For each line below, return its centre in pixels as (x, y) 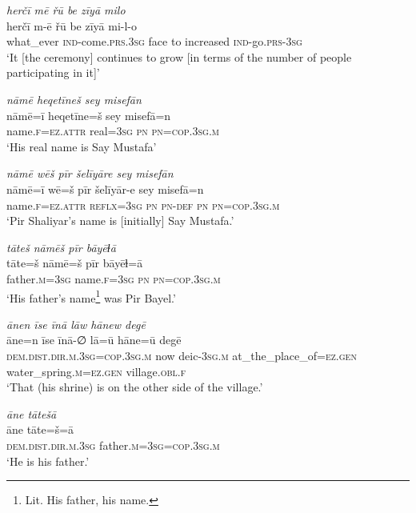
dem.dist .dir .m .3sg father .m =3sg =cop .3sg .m (113, 445)
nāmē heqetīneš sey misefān (74, 99)
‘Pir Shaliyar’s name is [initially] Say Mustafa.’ (120, 220)
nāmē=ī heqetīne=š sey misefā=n (89, 115)
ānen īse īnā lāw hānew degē (76, 324)
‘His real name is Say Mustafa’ (82, 146)
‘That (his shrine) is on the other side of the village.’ (135, 387)
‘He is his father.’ (48, 461)
